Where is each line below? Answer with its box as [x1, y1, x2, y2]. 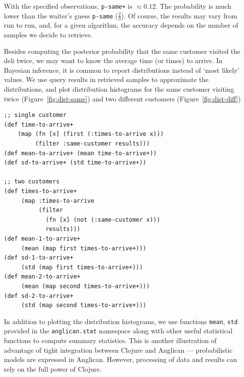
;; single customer [4, 112, 66, 119]
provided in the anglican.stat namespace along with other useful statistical [4, 326, 233, 336]
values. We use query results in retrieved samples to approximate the [4, 74, 209, 84]
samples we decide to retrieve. [4, 30, 93, 40]
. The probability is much [155, 1, 231, 11]
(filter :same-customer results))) [35, 140, 150, 148]
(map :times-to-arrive [21, 197, 95, 204]
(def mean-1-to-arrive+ [4, 235, 81, 242]
